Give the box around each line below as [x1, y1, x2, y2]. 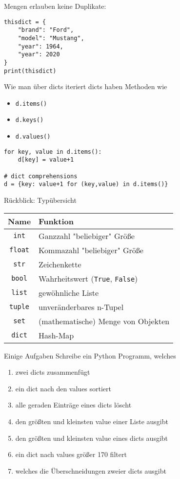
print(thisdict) [4, 67, 57, 74]
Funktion [39, 215, 74, 227]
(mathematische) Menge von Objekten [39, 315, 170, 327]
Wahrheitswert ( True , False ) [39, 272, 138, 284]
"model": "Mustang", [18, 34, 84, 42]
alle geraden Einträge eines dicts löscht [15, 400, 132, 410]
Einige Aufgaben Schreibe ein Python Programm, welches [4, 350, 176, 360]
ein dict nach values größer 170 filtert [15, 449, 127, 459]
